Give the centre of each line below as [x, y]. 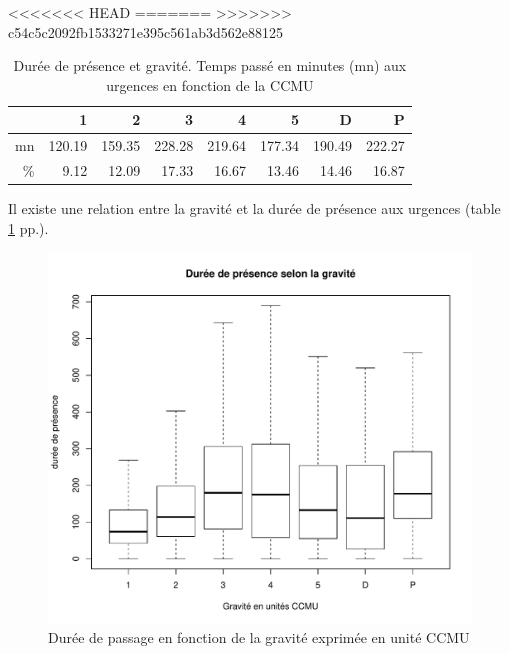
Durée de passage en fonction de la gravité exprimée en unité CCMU [259, 636]
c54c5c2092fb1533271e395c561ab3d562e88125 [145, 31]
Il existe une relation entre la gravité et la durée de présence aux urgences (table [254, 208]
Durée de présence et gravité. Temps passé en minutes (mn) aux [210, 65]
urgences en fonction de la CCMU [210, 84]
